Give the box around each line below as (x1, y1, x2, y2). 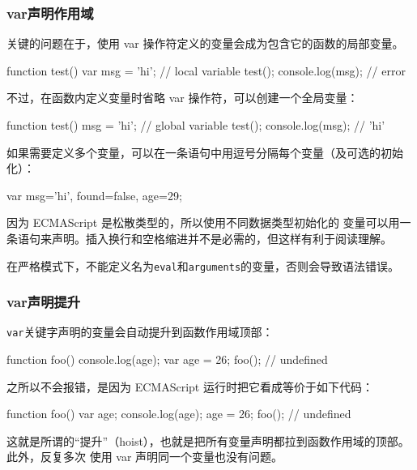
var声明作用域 (6, 2, 94, 23)
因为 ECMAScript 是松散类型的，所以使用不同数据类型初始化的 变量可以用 (6, 214, 400, 231)
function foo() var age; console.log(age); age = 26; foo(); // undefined (6, 405, 351, 422)
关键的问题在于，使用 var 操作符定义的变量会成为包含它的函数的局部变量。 (6, 35, 404, 52)
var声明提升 (6, 292, 81, 312)
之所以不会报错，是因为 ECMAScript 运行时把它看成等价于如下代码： (6, 378, 373, 395)
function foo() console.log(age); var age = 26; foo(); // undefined (6, 351, 328, 368)
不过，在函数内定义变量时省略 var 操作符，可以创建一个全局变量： (6, 89, 359, 106)
